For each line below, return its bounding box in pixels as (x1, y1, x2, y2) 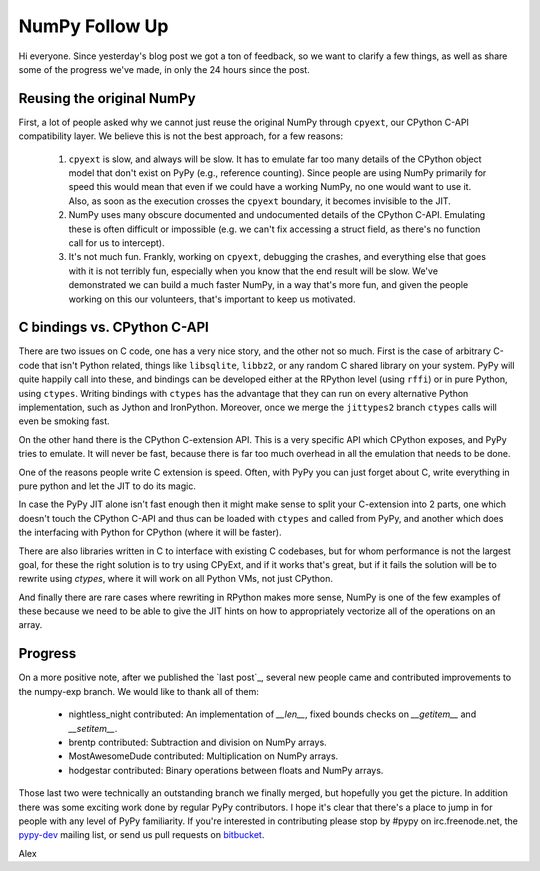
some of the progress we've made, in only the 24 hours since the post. (18, 63, 310, 75)
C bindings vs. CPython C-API (18, 319, 209, 336)
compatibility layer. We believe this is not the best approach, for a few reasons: (18, 130, 344, 142)
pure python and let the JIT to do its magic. (18, 480, 197, 492)
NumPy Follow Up (18, 15, 169, 37)
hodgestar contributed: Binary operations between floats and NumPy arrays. (68, 764, 384, 776)
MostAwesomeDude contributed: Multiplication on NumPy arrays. (68, 750, 339, 762)
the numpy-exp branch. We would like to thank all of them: (18, 685, 260, 697)
